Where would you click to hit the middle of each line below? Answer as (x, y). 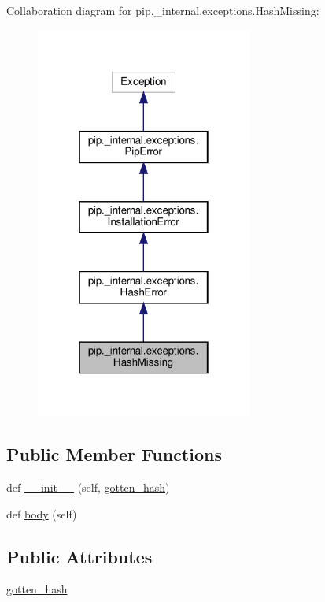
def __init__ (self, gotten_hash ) (88, 487)
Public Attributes (79, 556)
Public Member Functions (114, 454)
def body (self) (42, 513)
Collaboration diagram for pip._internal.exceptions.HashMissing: (163, 10)
